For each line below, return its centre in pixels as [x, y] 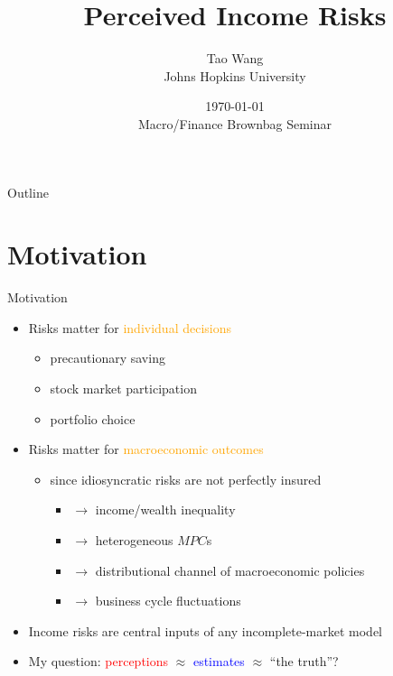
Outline [28, 192]
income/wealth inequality [165, 509]
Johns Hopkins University [235, 75]
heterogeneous [134, 539]
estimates [219, 661]
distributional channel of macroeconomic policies [230, 570]
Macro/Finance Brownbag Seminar [235, 123]
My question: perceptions [98, 661]
